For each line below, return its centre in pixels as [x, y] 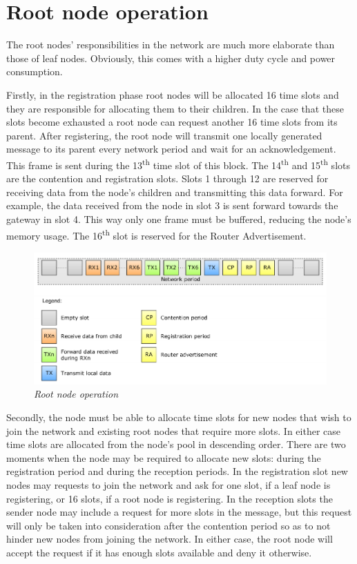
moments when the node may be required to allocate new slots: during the [164, 457]
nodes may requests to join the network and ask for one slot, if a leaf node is [168, 484]
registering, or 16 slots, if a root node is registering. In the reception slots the [170, 498]
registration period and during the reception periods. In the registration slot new [177, 471]
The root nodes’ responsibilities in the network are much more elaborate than [171, 45]
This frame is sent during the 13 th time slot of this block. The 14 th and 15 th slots [178, 164]
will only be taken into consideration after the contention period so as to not [168, 525]
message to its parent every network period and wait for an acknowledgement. [171, 149]
